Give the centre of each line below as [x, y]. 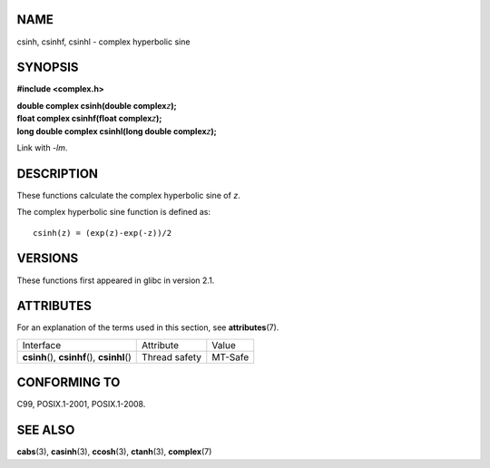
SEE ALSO [46, 430]
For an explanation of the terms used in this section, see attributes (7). [148, 327]
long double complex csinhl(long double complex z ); [117, 131]
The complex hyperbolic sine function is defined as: [114, 212]
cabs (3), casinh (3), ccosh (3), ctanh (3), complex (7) [114, 452]
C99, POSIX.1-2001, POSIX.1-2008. [81, 405]
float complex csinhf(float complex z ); [89, 119]
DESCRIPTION [58, 174]
